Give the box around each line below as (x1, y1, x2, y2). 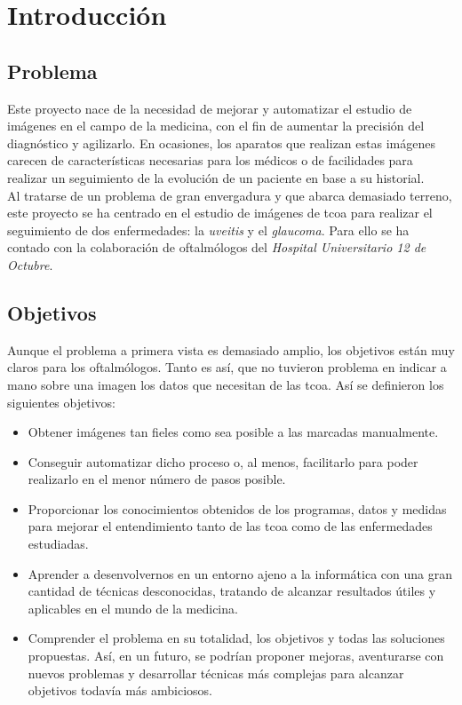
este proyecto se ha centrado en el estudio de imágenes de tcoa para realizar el (7, 203, 433, 222)
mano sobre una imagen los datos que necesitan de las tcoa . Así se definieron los (7, 375, 444, 393)
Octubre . (7, 255, 53, 273)
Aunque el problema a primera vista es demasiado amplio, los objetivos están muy (7, 340, 455, 359)
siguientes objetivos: (7, 392, 115, 411)
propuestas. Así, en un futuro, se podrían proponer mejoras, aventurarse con (28, 646, 444, 665)
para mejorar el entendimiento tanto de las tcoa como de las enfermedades (28, 517, 433, 535)
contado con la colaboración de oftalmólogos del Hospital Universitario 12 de (7, 238, 426, 257)
